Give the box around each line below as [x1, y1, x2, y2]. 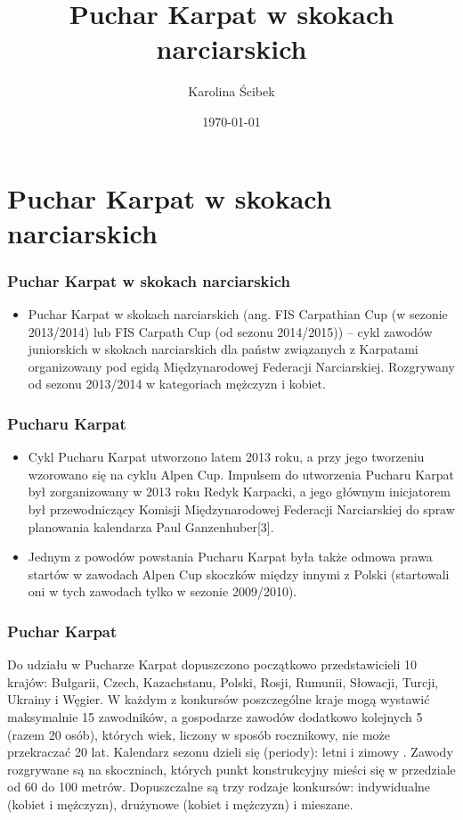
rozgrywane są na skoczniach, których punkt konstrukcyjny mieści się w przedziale [7, 759, 456, 778]
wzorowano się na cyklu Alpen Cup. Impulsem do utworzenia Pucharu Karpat [28, 464, 454, 483]
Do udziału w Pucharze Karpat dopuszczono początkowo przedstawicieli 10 [7, 655, 417, 674]
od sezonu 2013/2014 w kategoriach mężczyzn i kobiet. [28, 374, 326, 393]
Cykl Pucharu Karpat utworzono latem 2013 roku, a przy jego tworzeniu [28, 447, 425, 466]
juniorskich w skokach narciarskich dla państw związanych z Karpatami [28, 340, 418, 358]
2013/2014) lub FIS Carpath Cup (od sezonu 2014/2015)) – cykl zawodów [28, 322, 433, 340]
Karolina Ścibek [188, 82, 275, 101]
